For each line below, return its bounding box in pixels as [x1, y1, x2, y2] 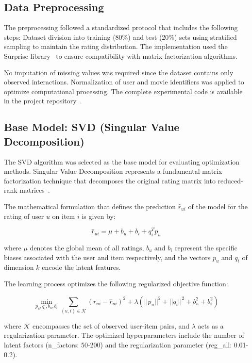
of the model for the [188, 201, 248, 211]
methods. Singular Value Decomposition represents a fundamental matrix [4, 166, 222, 176]
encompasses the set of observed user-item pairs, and [33, 320, 189, 330]
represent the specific [175, 242, 237, 252]
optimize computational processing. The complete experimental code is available [4, 86, 243, 96]
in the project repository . [4, 96, 82, 106]
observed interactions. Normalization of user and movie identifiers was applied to [4, 77, 244, 87]
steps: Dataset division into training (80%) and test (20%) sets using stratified [4, 32, 237, 42]
